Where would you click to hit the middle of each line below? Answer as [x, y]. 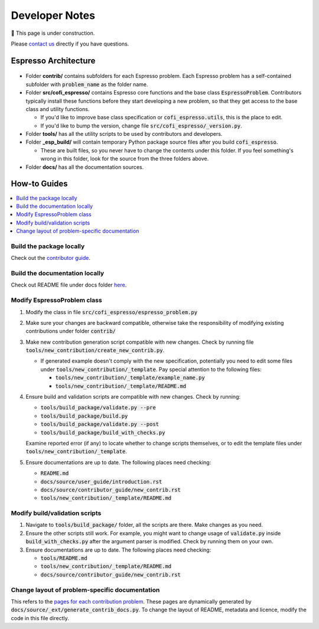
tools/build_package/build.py [84, 416]
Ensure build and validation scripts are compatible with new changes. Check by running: [133, 397]
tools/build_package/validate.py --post [100, 424]
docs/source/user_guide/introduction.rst [101, 482]
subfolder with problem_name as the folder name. [87, 84]
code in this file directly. [40, 618]
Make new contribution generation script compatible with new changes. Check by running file [140, 342]
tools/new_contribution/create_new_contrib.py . [95, 350]
